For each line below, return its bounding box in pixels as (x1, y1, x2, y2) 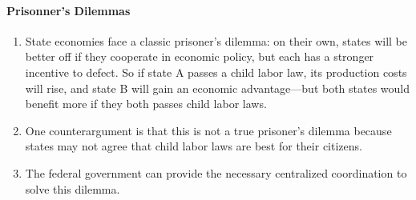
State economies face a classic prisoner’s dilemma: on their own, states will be (25, 32, 407, 49)
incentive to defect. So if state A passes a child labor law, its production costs (25, 63, 407, 80)
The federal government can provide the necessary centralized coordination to (25, 164, 407, 181)
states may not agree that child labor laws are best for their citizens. (25, 138, 362, 154)
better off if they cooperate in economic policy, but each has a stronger (25, 48, 374, 65)
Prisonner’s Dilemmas (6, 2, 131, 18)
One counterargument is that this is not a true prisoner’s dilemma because (25, 122, 392, 138)
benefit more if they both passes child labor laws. (25, 95, 267, 112)
